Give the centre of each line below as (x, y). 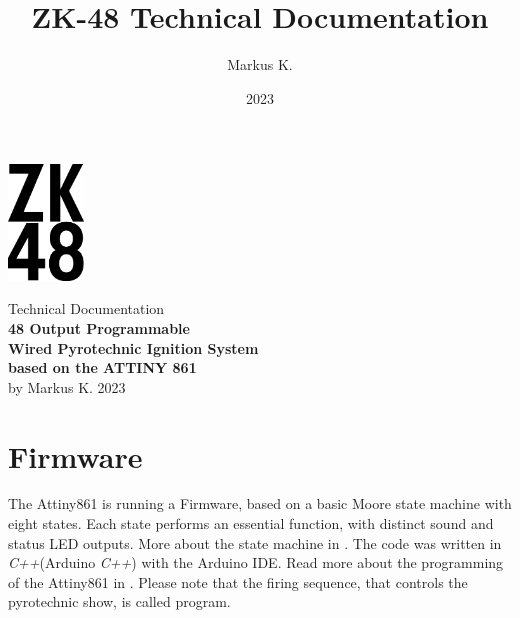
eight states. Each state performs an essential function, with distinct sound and (251, 523)
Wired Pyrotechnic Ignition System (133, 347)
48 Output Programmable (99, 327)
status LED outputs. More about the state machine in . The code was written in (255, 542)
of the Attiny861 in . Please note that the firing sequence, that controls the (238, 581)
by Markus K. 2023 (67, 386)
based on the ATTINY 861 (102, 367)
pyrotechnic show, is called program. (119, 601)
